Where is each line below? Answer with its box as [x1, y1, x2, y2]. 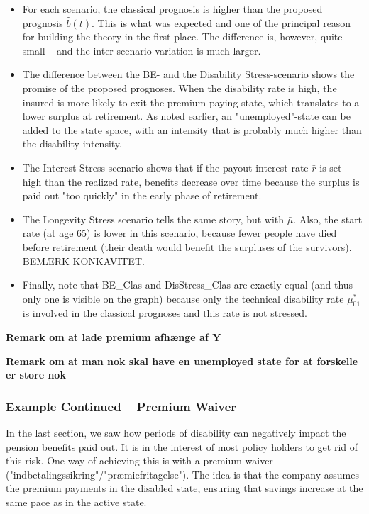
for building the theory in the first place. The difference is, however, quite [22, 29, 343, 44]
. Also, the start [293, 211, 363, 226]
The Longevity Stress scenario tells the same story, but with [22, 211, 285, 226]
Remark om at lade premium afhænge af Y [6, 330, 221, 345]
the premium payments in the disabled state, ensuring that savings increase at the [6, 481, 363, 496]
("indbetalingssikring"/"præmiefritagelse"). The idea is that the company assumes [6, 466, 359, 481]
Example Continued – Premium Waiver [6, 397, 237, 415]
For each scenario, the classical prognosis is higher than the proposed [22, 1, 323, 16]
